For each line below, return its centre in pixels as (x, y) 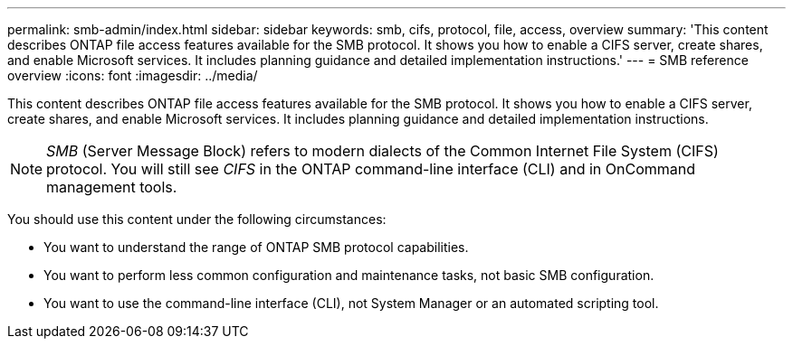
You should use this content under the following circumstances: (197, 219)
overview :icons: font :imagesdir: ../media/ (133, 75)
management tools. (112, 187)
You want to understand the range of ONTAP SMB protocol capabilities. (256, 247)
